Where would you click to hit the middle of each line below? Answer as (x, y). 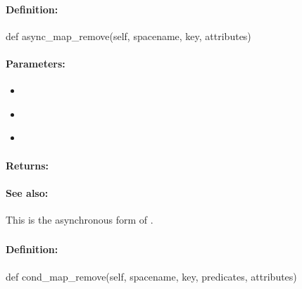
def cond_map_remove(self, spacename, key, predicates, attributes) (151, 276)
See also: (27, 192)
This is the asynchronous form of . (80, 219)
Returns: (27, 165)
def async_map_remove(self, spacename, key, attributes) (128, 36)
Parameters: (36, 63)
